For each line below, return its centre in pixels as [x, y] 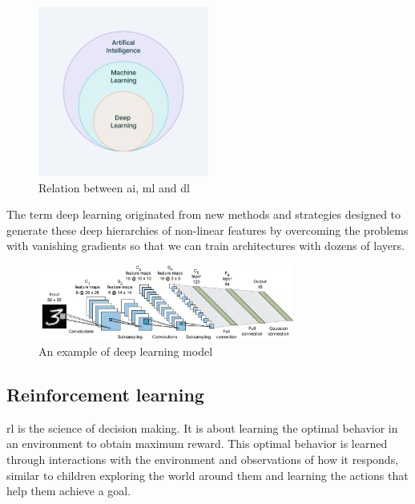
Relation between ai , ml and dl [114, 187]
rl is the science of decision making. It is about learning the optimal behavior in [202, 427]
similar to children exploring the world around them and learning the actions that [207, 475]
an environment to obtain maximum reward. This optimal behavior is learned [197, 444]
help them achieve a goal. [69, 491]
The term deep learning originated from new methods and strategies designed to [204, 214]
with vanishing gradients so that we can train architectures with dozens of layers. [205, 246]
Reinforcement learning [105, 395]
